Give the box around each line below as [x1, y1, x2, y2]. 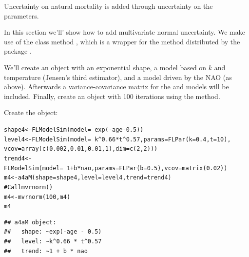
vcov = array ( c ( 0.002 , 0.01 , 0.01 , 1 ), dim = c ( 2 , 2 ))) [4, 145, 158, 153]
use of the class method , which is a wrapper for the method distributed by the [4, 36, 240, 46]
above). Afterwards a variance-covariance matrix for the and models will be [4, 81, 229, 92]
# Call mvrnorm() [4, 183, 53, 191]
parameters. [4, 10, 39, 20]
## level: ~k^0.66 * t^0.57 [4, 238, 102, 245]
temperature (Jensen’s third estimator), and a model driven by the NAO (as [4, 72, 232, 82]
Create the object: [4, 107, 58, 118]
